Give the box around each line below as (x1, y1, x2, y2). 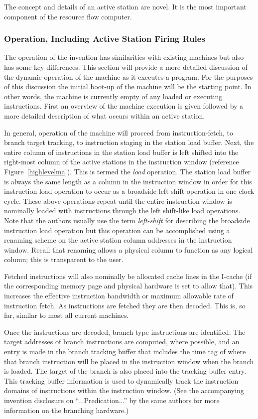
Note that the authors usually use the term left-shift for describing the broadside (4, 215, 250, 225)
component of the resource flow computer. (4, 11, 132, 21)
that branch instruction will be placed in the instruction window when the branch (4, 356, 254, 366)
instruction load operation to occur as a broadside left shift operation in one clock (4, 186, 255, 196)
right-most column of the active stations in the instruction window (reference (4, 156, 239, 167)
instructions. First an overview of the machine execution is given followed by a (4, 101, 244, 111)
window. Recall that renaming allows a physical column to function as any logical (4, 244, 253, 255)
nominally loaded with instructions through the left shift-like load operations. (4, 205, 241, 216)
